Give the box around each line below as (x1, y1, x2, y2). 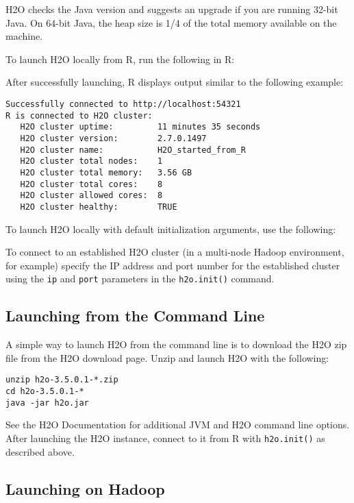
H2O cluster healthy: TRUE (20, 201, 177, 212)
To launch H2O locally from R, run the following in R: (5, 51, 235, 66)
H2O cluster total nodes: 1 (20, 156, 163, 167)
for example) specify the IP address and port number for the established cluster (5, 258, 340, 272)
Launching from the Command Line (5, 305, 265, 326)
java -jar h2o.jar (5, 397, 89, 408)
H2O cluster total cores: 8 (20, 179, 163, 189)
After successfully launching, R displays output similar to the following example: (5, 75, 344, 89)
